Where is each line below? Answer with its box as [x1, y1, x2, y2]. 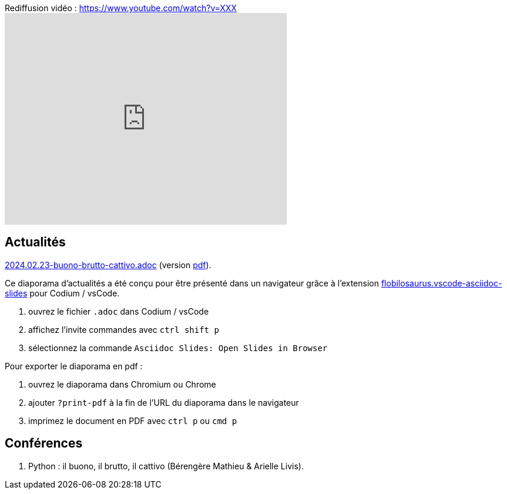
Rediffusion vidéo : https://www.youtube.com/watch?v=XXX [5, 3, 237, 13]
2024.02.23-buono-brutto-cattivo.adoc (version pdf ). [5, 259, 211, 270]
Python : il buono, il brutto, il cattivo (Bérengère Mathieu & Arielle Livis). [28, 460, 304, 471]
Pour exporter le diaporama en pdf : [5, 361, 143, 371]
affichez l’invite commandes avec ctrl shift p [28, 324, 219, 335]
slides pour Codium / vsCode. [5, 288, 120, 298]
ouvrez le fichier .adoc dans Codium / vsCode [28, 306, 209, 316]
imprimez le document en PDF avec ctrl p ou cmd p [28, 415, 237, 426]
